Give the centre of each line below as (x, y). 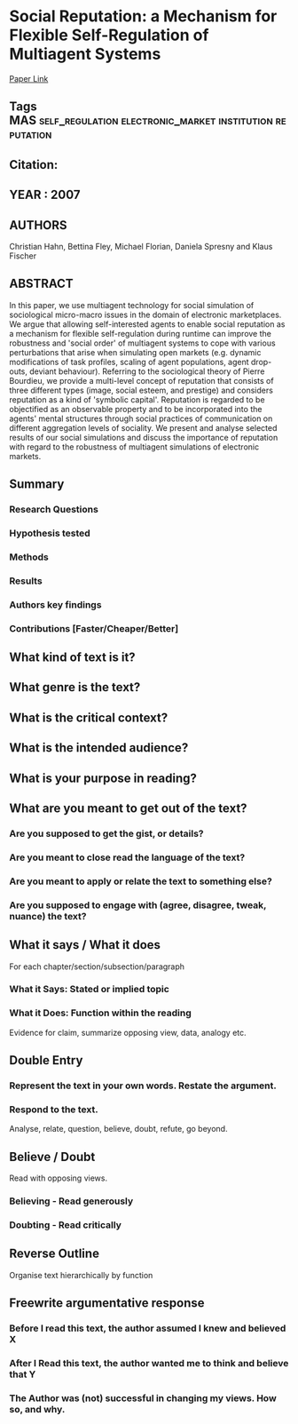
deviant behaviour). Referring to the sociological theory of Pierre (147, 371)
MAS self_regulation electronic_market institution (141, 120)
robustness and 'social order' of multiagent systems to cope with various (143, 343)
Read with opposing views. (59, 1178)
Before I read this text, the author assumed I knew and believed (148, 1328)
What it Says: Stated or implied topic (90, 990)
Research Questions (54, 510)
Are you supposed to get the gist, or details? (106, 833)
